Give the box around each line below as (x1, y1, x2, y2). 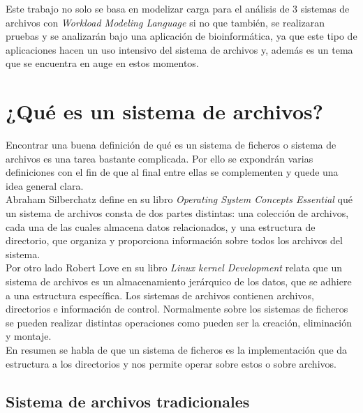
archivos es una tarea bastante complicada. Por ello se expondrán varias (6, 151, 313, 165)
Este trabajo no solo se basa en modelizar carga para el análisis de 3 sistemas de (6, 1, 350, 15)
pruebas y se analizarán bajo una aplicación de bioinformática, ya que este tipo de (6, 29, 357, 43)
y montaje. (6, 329, 52, 343)
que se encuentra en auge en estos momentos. (6, 56, 199, 70)
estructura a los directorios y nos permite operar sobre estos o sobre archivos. (6, 356, 336, 370)
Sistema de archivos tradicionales (6, 390, 250, 412)
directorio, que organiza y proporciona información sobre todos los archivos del (6, 233, 343, 248)
